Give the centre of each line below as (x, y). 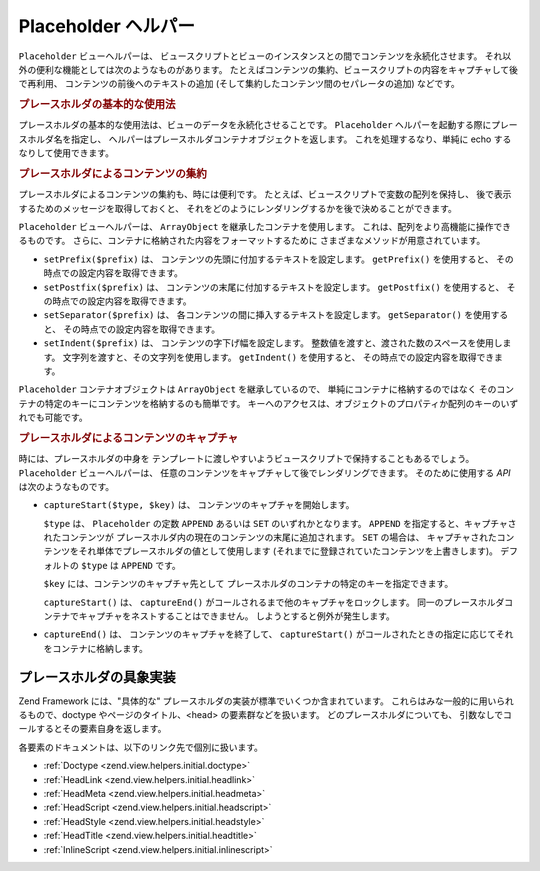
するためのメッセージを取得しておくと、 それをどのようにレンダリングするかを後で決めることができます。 (237, 208)
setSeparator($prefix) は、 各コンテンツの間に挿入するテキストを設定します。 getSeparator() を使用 (267, 315)
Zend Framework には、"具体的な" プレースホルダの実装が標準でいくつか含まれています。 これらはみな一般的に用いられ (266, 701)
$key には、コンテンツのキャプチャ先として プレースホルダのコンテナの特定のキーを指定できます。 (248, 584)
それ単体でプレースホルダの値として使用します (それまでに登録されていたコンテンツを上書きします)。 (288, 551)
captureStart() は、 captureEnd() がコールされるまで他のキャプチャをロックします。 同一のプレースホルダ (274, 602)
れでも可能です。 (53, 417)
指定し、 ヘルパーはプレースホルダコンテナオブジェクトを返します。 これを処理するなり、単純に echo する (291, 139)
